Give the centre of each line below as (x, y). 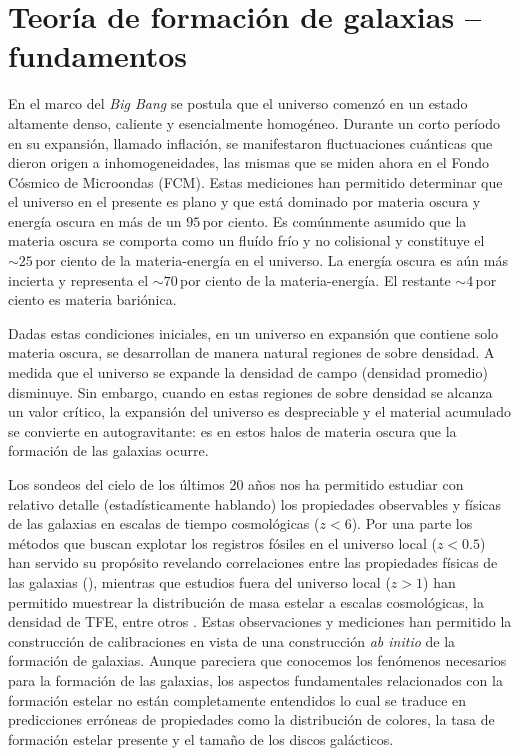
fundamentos (98, 55)
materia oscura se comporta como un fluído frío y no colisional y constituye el (246, 240)
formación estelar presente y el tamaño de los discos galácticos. (201, 738)
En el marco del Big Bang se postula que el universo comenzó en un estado (238, 103)
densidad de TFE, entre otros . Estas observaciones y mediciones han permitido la (260, 621)
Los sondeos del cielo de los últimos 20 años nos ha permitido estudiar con (236, 484)
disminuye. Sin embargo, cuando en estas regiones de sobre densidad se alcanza (250, 391)
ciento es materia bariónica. (92, 299)
